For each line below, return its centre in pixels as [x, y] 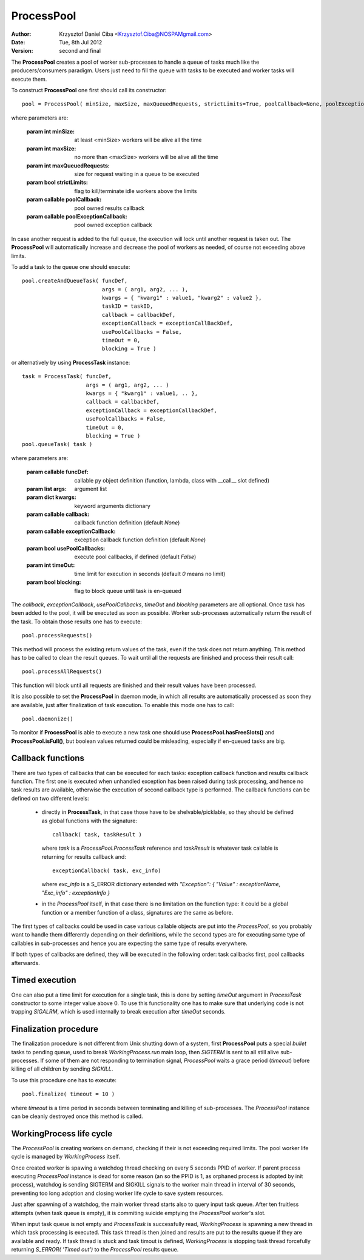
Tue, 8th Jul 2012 [81, 42]
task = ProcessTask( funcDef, [67, 377]
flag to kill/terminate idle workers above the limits [136, 191]
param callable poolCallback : [64, 200]
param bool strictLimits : [57, 183]
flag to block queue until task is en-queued [128, 591]
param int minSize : [51, 132]
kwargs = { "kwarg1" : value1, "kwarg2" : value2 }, [182, 298]
